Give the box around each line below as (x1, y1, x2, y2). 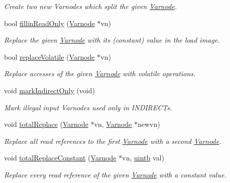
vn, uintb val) (122, 152, 164, 163)
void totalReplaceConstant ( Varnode (4, 152, 117, 163)
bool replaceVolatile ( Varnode (4, 51, 95, 62)
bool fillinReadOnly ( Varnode (4, 18, 95, 28)
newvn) (137, 119, 160, 129)
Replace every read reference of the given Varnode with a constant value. (4, 169, 226, 179)
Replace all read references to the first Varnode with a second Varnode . (4, 135, 221, 146)
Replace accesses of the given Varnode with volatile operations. (4, 68, 196, 79)
